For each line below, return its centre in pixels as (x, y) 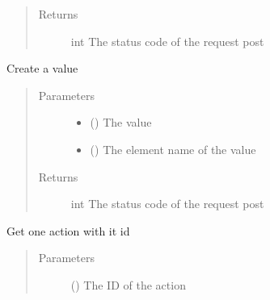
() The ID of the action (128, 284)
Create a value (42, 68)
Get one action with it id (68, 230)
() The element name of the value (173, 149)
